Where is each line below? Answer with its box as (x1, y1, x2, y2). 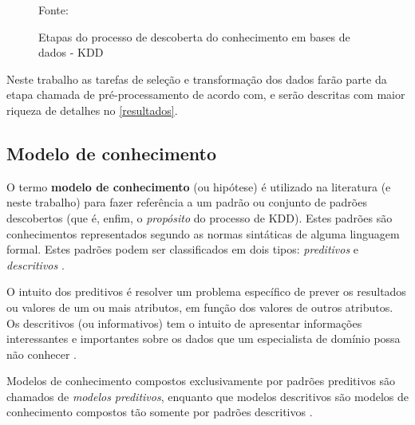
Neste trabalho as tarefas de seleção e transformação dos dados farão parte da (6, 70, 387, 87)
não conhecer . (6, 345, 77, 362)
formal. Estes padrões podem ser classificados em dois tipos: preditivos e (6, 241, 359, 258)
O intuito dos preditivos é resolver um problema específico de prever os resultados (6, 283, 406, 300)
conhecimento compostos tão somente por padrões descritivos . (6, 403, 313, 420)
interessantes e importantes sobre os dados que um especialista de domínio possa (6, 330, 401, 347)
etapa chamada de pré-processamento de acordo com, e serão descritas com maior (6, 86, 405, 103)
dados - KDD (38, 44, 104, 61)
